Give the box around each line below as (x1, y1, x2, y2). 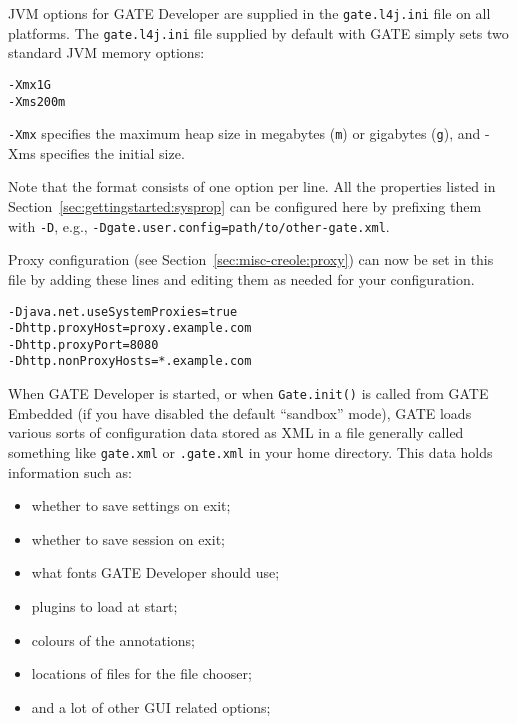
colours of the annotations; (31, 629, 195, 650)
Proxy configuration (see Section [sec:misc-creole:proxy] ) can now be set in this (8, 249, 494, 270)
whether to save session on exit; (31, 528, 225, 549)
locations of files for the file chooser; (31, 663, 252, 684)
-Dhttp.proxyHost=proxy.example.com (8, 321, 252, 336)
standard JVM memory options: (8, 42, 205, 63)
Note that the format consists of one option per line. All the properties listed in (8, 176, 496, 197)
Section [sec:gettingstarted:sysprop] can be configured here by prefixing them (8, 196, 482, 217)
